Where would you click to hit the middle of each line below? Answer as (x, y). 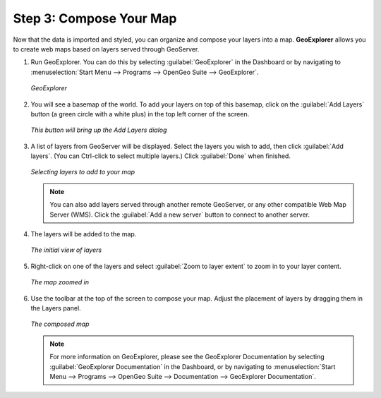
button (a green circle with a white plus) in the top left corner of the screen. (140, 114)
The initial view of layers (66, 250)
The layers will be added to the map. (84, 234)
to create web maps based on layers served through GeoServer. (106, 49)
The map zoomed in (60, 282)
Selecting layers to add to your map (83, 172)
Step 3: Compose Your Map (95, 18)
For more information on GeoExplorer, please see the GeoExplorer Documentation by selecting (187, 357)
